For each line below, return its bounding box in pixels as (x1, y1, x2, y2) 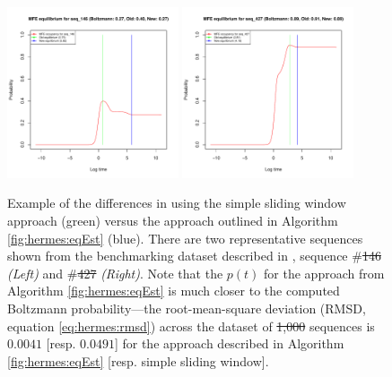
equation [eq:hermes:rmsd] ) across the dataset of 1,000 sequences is (7, 316, 375, 335)
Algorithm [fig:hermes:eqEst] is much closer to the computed (7, 281, 340, 300)
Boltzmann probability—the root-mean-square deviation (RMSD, (7, 298, 366, 317)
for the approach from (264, 263, 385, 282)
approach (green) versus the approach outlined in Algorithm (7, 210, 338, 229)
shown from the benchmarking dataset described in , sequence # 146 (7, 246, 381, 265)
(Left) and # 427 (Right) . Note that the (7, 263, 223, 282)
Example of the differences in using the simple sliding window (7, 193, 346, 212)
